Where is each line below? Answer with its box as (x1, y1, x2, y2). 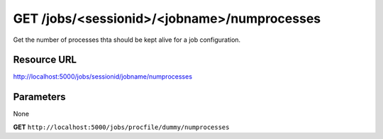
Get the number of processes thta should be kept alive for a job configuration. (13, 35, 241, 44)
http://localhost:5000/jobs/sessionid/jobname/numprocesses (13, 72, 193, 81)
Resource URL (13, 54, 77, 66)
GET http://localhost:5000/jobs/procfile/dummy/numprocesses (13, 123, 230, 131)
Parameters (13, 91, 66, 103)
